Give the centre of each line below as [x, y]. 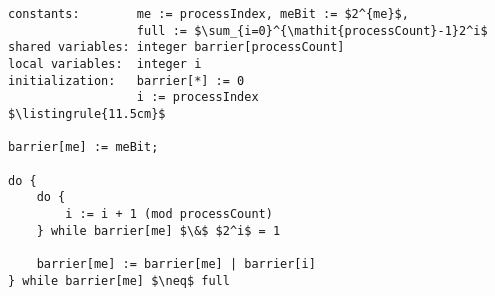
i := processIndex [197, 97]
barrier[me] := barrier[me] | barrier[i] [176, 263]
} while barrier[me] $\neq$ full [119, 280]
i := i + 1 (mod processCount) [169, 213]
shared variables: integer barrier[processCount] [176, 47]
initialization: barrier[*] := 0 [126, 80]
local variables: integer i [105, 63]
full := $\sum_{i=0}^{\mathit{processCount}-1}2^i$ [312, 30]
